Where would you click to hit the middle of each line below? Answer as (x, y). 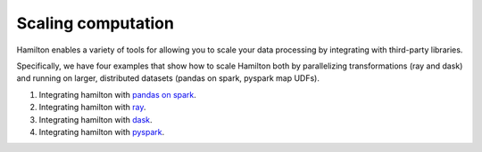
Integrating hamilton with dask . (96, 119)
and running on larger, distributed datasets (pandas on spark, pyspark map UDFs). (168, 78)
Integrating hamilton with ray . (92, 108)
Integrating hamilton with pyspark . (102, 132)
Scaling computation (95, 23)
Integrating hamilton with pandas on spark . (117, 94)
